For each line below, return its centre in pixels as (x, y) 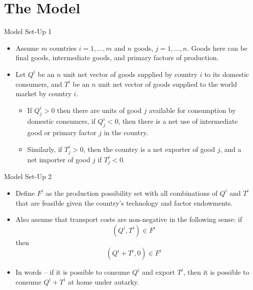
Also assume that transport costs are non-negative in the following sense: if (129, 219)
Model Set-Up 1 (28, 31)
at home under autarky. (104, 281)
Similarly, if (45, 149)
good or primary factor (62, 132)
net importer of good (59, 159)
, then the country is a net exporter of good (149, 149)
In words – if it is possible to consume (73, 272)
